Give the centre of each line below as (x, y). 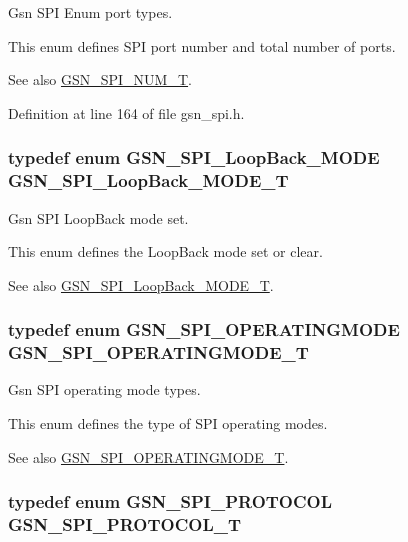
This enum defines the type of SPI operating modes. (168, 423)
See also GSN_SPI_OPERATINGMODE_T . (148, 456)
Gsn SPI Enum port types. (90, 12)
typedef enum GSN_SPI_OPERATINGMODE (204, 329)
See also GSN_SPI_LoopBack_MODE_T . (141, 284)
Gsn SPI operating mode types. (104, 389)
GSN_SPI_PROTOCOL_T (125, 524)
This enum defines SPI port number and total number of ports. (202, 45)
